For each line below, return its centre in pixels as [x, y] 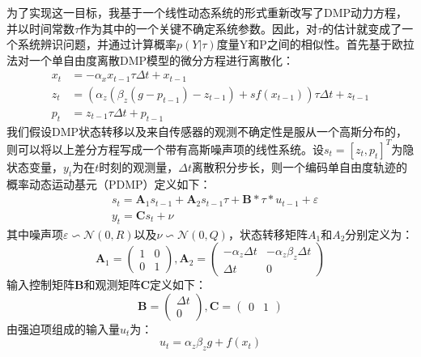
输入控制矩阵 [40, 285]
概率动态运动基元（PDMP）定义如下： [109, 183]
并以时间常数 [40, 28]
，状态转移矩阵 [268, 234]
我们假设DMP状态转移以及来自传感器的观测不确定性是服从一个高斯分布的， [207, 131]
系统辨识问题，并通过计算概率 [97, 44]
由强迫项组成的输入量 [63, 328]
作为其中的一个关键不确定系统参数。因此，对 [199, 28]
